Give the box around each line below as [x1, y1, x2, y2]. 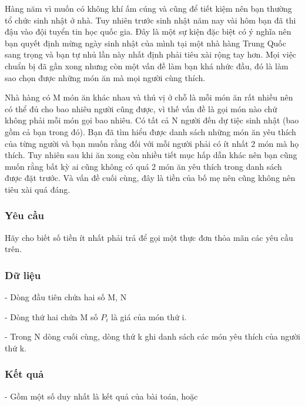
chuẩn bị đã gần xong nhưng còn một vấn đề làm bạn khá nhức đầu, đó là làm [5, 59, 289, 72]
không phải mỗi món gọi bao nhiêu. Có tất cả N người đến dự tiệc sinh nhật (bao [5, 114, 299, 126]
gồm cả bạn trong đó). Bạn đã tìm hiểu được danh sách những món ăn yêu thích [5, 125, 296, 137]
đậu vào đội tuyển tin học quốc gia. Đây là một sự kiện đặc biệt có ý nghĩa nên [5, 25, 291, 38]
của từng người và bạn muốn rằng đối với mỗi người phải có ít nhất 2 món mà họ [5, 137, 299, 149]
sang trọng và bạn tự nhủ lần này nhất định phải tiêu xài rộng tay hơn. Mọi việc [5, 48, 297, 61]
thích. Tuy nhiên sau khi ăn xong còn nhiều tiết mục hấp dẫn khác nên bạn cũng [5, 149, 297, 161]
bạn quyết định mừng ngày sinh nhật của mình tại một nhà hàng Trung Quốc [5, 36, 286, 49]
